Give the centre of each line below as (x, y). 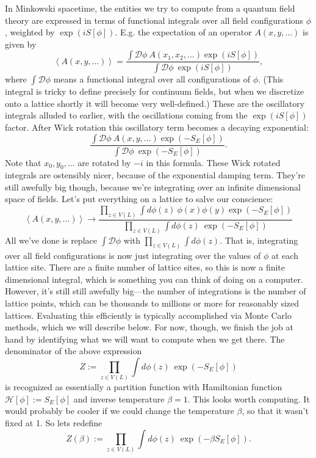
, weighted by (30, 32)
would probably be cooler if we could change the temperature (120, 411)
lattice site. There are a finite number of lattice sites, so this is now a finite (145, 267)
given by (21, 44)
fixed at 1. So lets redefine (54, 422)
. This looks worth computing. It (249, 398)
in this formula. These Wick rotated (213, 162)
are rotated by (104, 162)
